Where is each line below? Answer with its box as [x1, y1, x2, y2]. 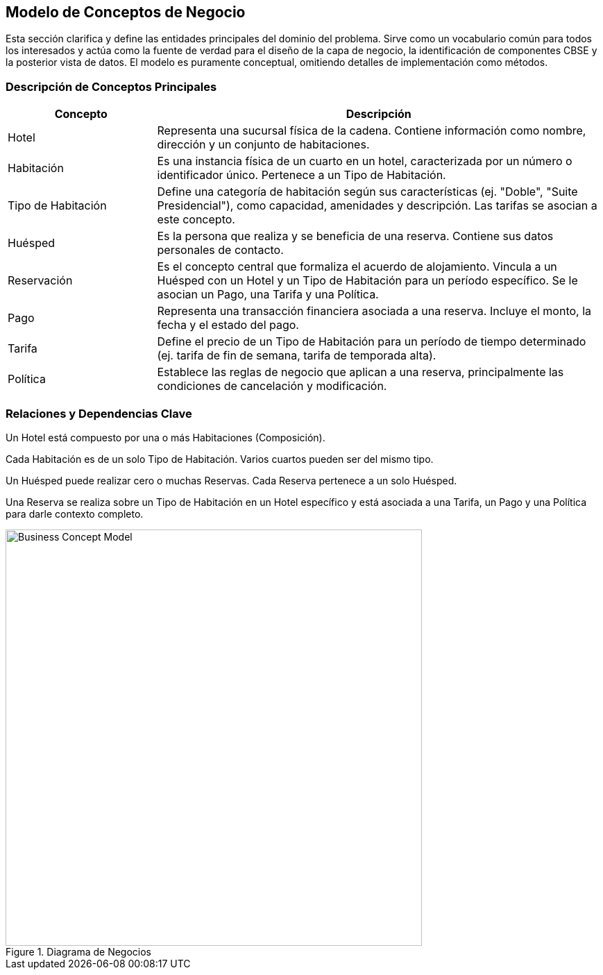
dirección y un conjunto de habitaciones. [157, 137, 370, 152]
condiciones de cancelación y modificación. [157, 379, 387, 393]
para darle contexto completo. [6, 507, 144, 520]
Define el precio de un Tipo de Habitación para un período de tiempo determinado [157, 334, 586, 349]
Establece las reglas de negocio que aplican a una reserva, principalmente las [157, 365, 564, 380]
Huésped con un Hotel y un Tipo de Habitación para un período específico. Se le [157, 273, 578, 288]
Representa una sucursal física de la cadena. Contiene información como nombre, [157, 124, 586, 138]
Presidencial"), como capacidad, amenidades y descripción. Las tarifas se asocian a [157, 198, 597, 213]
